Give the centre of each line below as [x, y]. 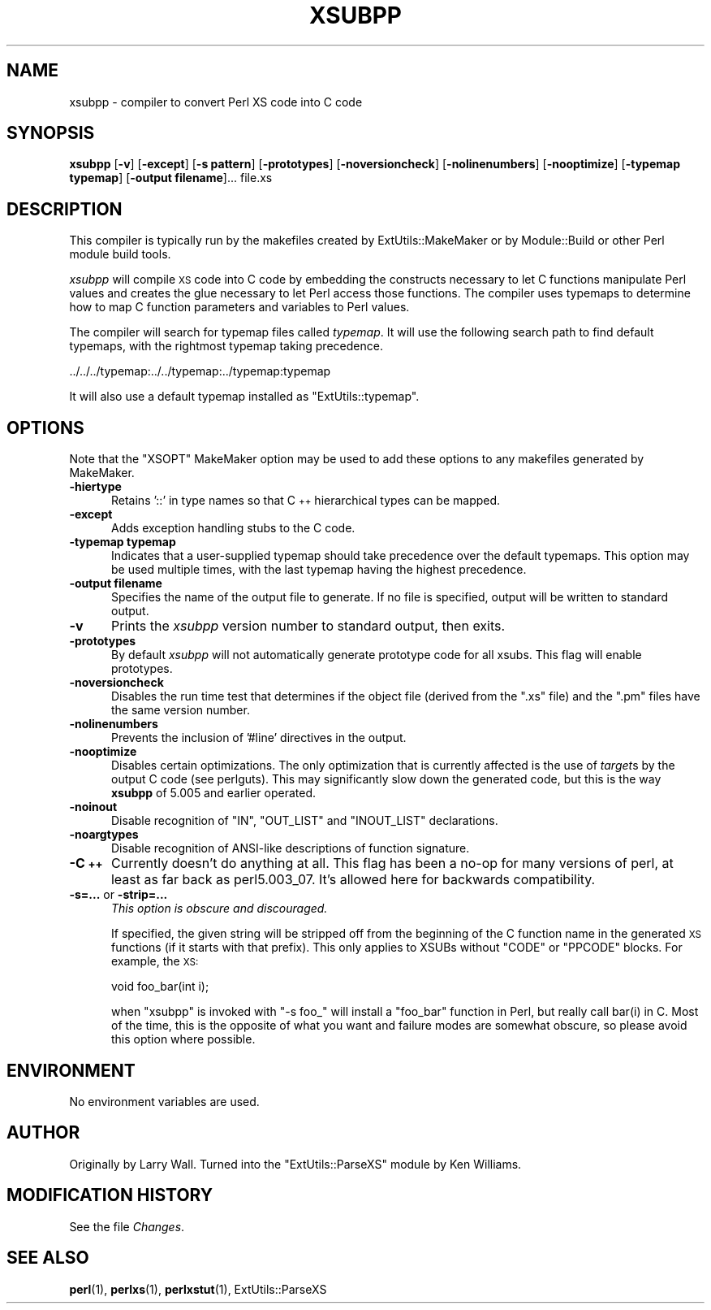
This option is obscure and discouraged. [220, 909]
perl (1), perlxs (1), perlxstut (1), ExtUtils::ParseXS [198, 1289]
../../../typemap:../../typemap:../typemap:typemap [200, 371]
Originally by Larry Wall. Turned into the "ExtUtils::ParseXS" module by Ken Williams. [295, 1164]
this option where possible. [183, 1039]
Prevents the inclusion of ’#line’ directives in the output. [259, 738]
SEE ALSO [48, 1258]
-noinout [93, 807]
